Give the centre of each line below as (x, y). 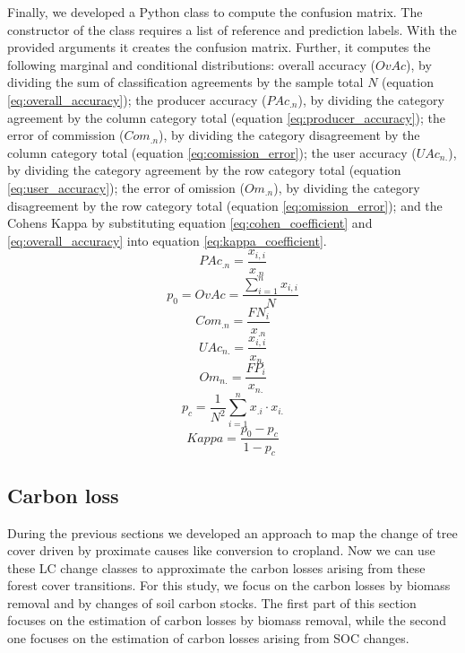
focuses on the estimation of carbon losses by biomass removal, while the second (227, 620)
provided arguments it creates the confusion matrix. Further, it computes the (219, 47)
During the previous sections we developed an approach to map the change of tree (232, 532)
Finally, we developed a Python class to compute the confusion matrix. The (215, 12)
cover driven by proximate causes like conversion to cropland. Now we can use (221, 550)
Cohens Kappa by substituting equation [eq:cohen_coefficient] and (190, 223)
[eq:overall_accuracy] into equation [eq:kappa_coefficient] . (167, 240)
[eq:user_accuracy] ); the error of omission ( (126, 187)
